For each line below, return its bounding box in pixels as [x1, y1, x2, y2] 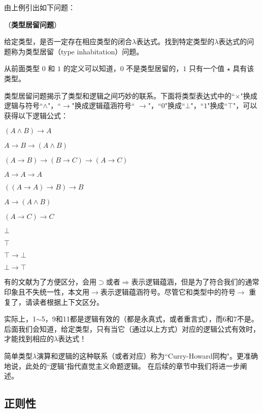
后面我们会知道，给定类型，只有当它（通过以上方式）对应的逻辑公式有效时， [4, 323, 260, 334]
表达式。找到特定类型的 [136, 36, 215, 47]
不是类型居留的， [126, 63, 183, 74]
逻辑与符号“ [4, 100, 43, 111]
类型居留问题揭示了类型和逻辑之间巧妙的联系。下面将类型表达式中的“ [4, 90, 235, 101]
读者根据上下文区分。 [32, 296, 104, 307]
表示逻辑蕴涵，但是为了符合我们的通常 [131, 276, 259, 287]
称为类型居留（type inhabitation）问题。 [11, 46, 144, 56]
